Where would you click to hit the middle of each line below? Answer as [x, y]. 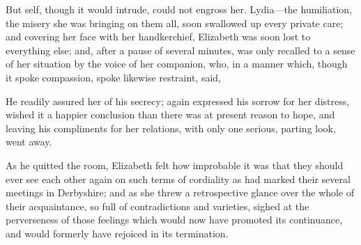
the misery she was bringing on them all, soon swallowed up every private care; [175, 23]
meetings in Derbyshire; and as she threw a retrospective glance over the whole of [180, 192]
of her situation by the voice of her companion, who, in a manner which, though [177, 64]
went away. [29, 142]
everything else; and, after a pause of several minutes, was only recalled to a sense [180, 50]
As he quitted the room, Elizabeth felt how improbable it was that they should [175, 165]
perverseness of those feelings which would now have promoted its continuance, [174, 220]
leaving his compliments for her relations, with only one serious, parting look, [171, 128]
